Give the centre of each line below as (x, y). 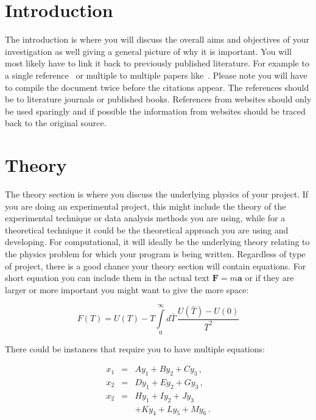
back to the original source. (56, 123)
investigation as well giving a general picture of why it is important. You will (148, 51)
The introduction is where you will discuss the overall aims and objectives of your (157, 39)
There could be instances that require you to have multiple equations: (135, 349)
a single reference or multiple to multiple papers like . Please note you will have (156, 75)
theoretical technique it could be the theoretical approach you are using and (147, 230)
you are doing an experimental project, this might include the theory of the (146, 206)
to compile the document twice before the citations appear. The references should (157, 87)
